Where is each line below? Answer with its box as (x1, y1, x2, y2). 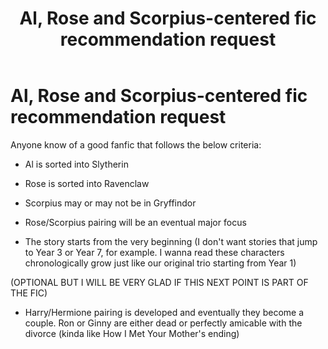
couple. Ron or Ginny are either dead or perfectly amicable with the (24, 317, 303, 329)
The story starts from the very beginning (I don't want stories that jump (24, 235, 318, 247)
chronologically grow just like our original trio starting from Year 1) (24, 257, 297, 269)
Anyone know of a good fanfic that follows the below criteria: (10, 138, 262, 151)
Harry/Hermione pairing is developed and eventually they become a (24, 306, 304, 318)
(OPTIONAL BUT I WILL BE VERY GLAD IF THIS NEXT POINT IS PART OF (10, 276, 309, 288)
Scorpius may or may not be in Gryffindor (24, 197, 197, 209)
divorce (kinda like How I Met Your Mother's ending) (24, 327, 240, 339)
